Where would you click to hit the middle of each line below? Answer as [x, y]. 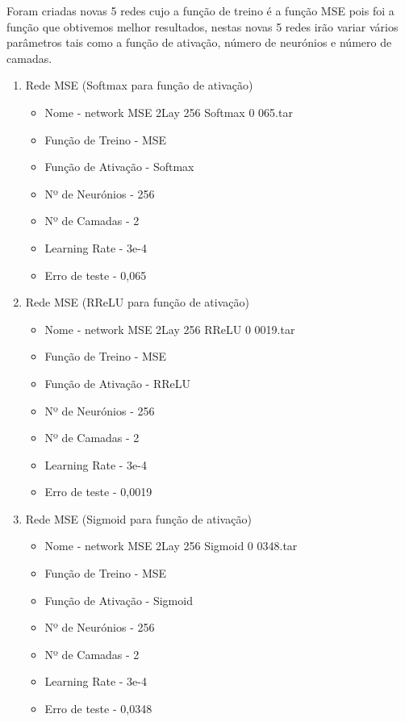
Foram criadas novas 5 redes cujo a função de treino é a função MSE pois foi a [200, 10]
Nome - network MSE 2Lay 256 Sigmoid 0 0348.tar [171, 546]
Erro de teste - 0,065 [96, 275]
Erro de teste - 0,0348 [98, 709]
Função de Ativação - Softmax [119, 167]
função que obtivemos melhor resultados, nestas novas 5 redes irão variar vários [202, 26]
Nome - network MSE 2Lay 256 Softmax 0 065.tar [169, 112]
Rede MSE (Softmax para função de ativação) [139, 85]
